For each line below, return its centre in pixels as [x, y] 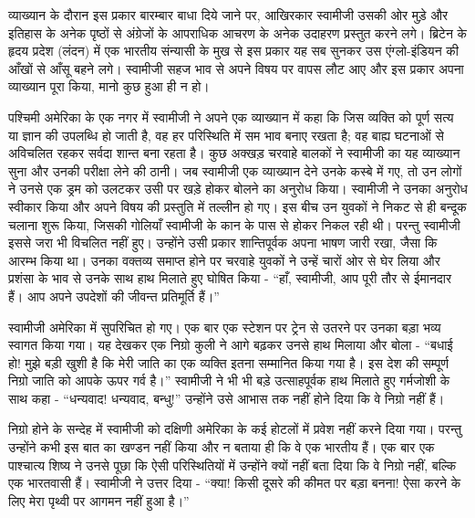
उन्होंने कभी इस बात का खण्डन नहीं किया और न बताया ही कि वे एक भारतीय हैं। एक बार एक [222, 447]
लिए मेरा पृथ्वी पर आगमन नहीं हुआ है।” [99, 500]
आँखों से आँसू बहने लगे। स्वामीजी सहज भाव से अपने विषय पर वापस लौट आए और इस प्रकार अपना [236, 68]
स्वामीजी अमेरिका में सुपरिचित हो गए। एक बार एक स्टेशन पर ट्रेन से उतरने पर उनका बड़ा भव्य [225, 327]
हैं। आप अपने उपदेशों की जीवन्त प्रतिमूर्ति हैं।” [114, 296]
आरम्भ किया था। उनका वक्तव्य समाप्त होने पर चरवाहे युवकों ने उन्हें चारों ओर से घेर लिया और [224, 260]
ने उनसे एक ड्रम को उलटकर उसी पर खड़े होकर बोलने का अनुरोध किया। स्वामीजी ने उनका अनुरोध [238, 189]
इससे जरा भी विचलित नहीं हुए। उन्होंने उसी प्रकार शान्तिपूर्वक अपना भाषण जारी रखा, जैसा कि [223, 243]
